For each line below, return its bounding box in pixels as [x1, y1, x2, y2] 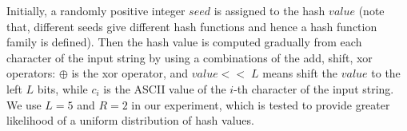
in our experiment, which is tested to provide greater [131, 96, 390, 113]
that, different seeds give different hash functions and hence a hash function [6, 18, 377, 34]
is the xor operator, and [71, 65, 189, 81]
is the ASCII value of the [103, 80, 226, 97]
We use [6, 96, 42, 113]
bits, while [37, 80, 88, 97]
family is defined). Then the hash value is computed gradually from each [6, 34, 362, 50]
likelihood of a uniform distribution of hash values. [6, 112, 254, 129]
